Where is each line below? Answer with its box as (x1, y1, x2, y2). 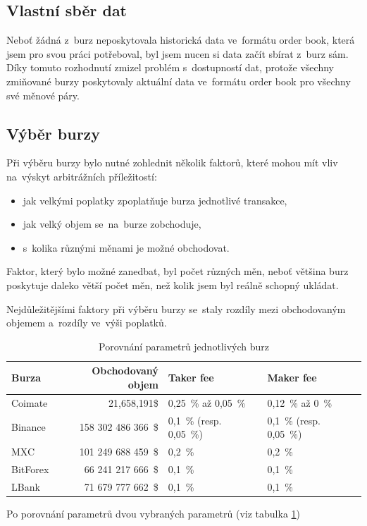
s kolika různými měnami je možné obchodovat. (23, 240, 230, 255)
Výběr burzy (6, 122, 101, 144)
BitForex (11, 461, 49, 476)
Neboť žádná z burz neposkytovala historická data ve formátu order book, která (6, 32, 355, 47)
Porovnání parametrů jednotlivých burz (99, 338, 269, 353)
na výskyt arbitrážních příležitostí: (6, 169, 157, 183)
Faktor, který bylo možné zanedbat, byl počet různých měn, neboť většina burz (6, 264, 349, 279)
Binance (11, 420, 46, 434)
